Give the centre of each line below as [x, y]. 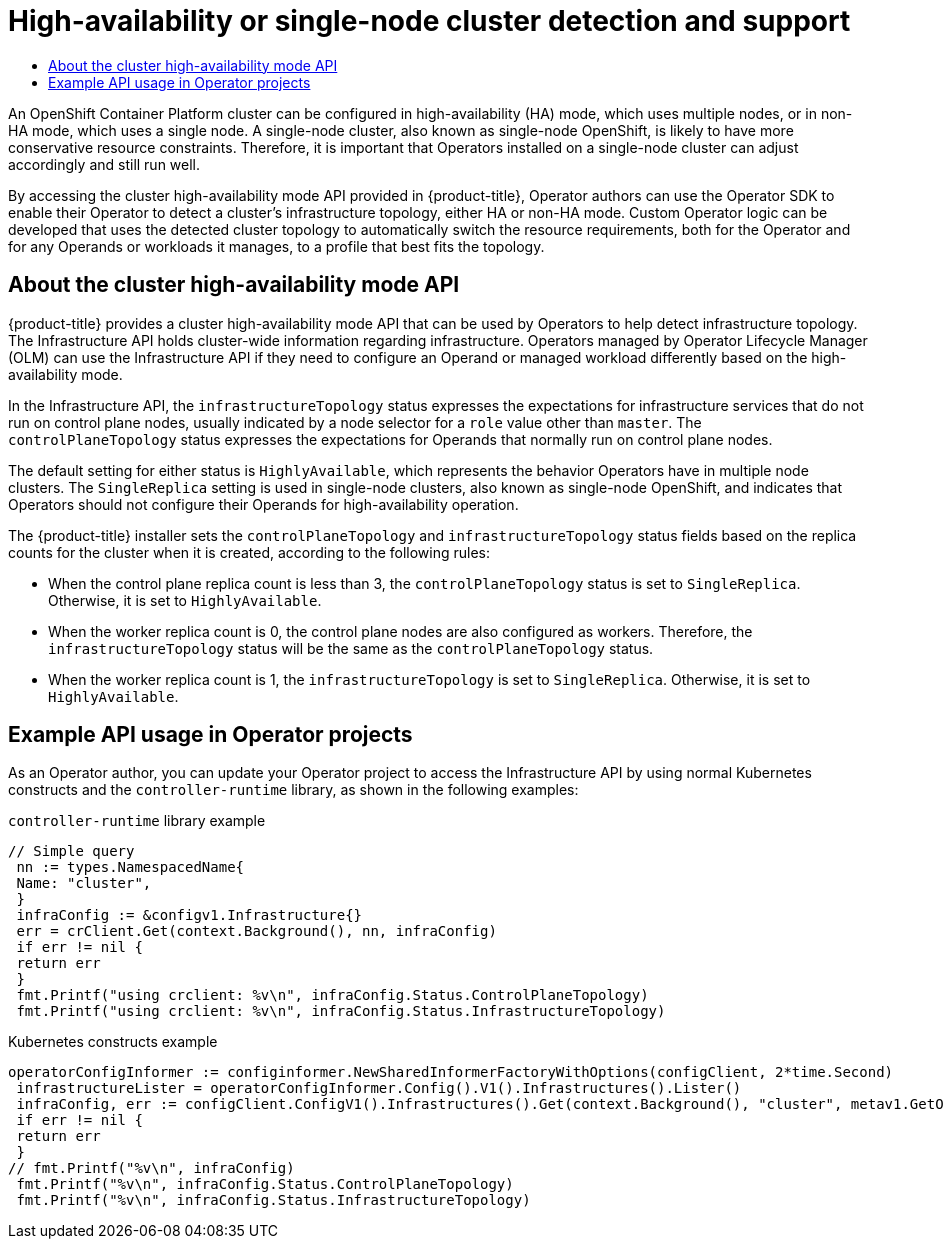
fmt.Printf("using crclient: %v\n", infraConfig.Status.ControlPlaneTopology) [332, 995]
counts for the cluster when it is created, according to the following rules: [249, 552]
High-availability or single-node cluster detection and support [429, 21]
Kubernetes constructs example [113, 1042]
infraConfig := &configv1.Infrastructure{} [189, 915]
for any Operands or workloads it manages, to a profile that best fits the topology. [276, 246]
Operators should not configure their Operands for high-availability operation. [263, 504]
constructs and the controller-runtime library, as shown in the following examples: [293, 790]
